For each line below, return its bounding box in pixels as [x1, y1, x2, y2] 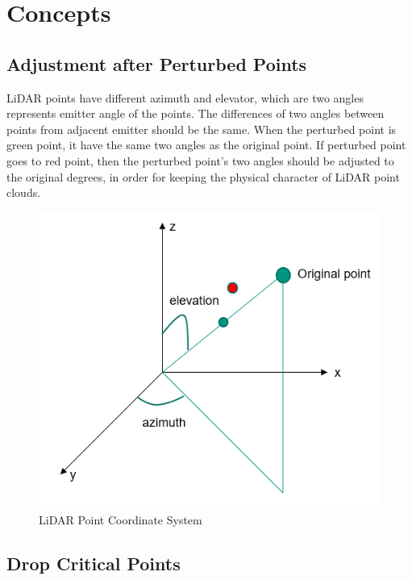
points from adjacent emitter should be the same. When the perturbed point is [6, 120, 397, 137]
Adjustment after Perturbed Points [6, 51, 307, 76]
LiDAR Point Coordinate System [39, 511, 202, 528]
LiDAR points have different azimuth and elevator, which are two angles [6, 89, 364, 106]
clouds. [6, 184, 41, 201]
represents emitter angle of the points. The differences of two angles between [6, 105, 385, 122]
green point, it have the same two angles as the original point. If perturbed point [6, 136, 406, 153]
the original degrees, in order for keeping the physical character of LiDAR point [6, 168, 400, 185]
